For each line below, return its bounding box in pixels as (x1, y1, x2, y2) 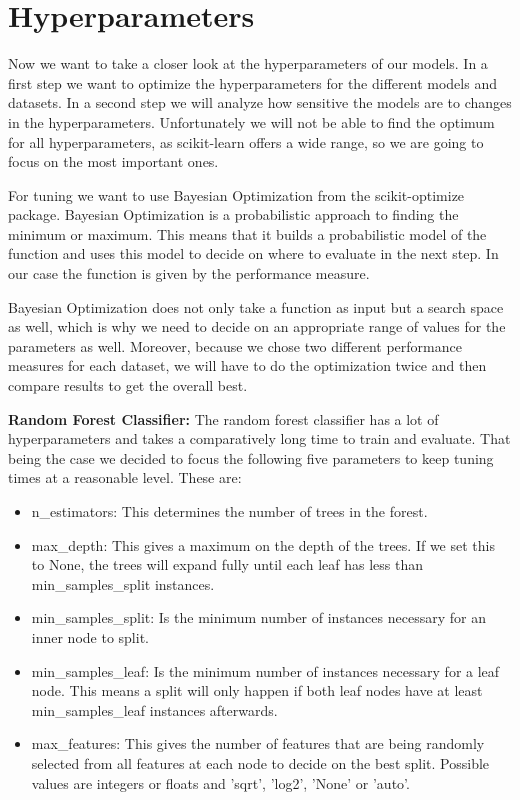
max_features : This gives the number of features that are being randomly (31, 733, 485, 754)
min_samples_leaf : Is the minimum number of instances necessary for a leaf (31, 660, 500, 681)
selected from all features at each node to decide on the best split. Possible (31, 752, 490, 773)
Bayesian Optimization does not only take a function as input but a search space (8, 296, 504, 317)
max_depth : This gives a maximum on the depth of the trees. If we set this (31, 534, 495, 555)
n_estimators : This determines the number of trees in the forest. (31, 501, 428, 521)
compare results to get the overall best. (8, 375, 248, 396)
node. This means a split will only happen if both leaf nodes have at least (31, 680, 483, 701)
